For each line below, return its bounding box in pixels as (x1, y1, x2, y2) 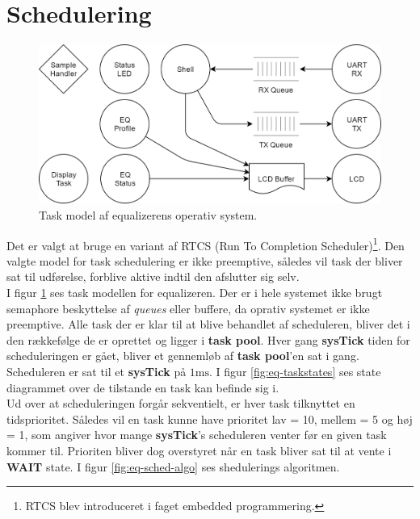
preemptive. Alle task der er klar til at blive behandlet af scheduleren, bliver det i (6, 316, 410, 333)
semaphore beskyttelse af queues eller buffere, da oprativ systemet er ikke (6, 299, 370, 316)
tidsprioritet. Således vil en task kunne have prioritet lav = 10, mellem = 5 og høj (6, 410, 413, 427)
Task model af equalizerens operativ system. (39, 207, 258, 223)
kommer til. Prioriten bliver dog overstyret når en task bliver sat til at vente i (6, 442, 392, 458)
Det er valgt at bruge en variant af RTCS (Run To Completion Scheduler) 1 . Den (6, 234, 405, 253)
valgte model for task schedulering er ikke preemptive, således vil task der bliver (6, 252, 403, 269)
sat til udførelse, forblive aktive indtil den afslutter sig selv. (6, 268, 300, 285)
